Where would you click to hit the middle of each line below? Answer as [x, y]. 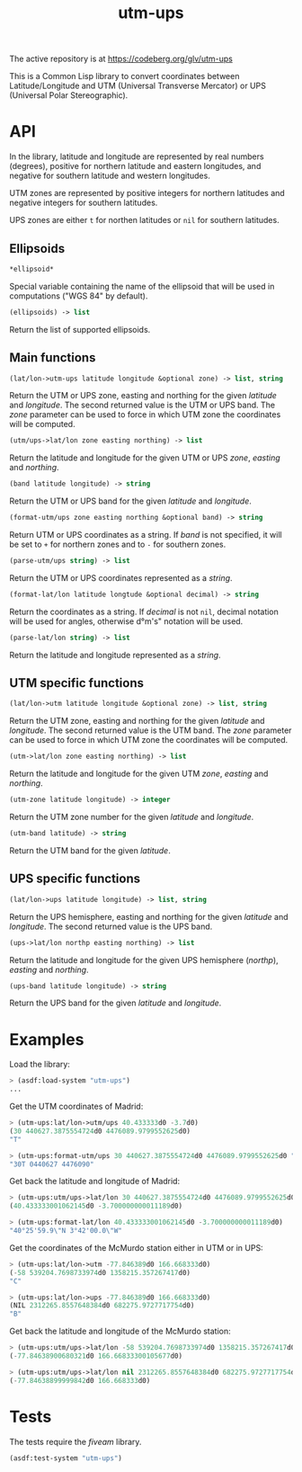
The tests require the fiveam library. [75, 1441]
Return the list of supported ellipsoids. [80, 329]
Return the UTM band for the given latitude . [90, 850]
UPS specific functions [75, 879]
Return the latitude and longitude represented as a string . [115, 655]
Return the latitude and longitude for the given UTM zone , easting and [139, 774]
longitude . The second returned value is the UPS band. [111, 926]
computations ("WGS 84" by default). [79, 296]
